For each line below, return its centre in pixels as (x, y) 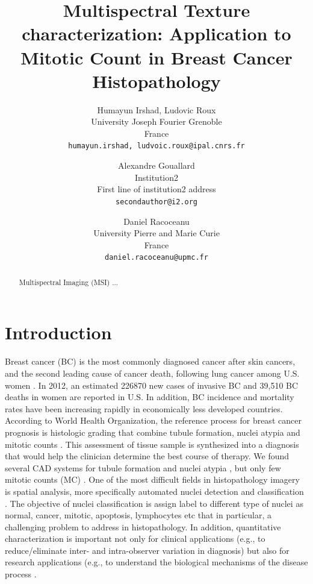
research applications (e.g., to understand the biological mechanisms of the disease (156, 562)
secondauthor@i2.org (156, 202)
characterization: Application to (156, 33)
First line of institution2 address (156, 189)
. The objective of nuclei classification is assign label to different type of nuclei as (154, 503)
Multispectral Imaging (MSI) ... (69, 282)
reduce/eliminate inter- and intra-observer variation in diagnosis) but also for (147, 550)
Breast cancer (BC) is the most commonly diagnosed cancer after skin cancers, (150, 361)
